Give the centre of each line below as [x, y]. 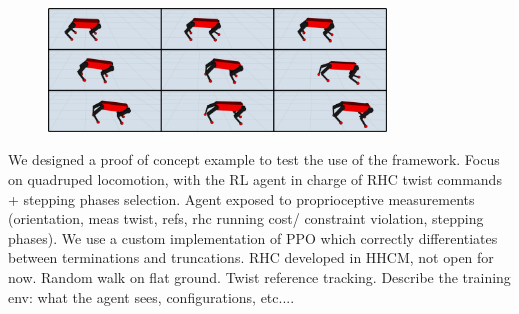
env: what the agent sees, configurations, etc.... [151, 296]
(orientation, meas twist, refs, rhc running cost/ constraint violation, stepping [246, 218]
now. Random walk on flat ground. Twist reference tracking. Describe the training [259, 277]
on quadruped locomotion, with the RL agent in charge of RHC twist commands [255, 179]
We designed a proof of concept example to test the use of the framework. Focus [254, 159]
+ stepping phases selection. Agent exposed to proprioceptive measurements [241, 198]
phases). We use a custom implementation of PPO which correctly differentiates [253, 237]
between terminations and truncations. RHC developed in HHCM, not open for [251, 257]
